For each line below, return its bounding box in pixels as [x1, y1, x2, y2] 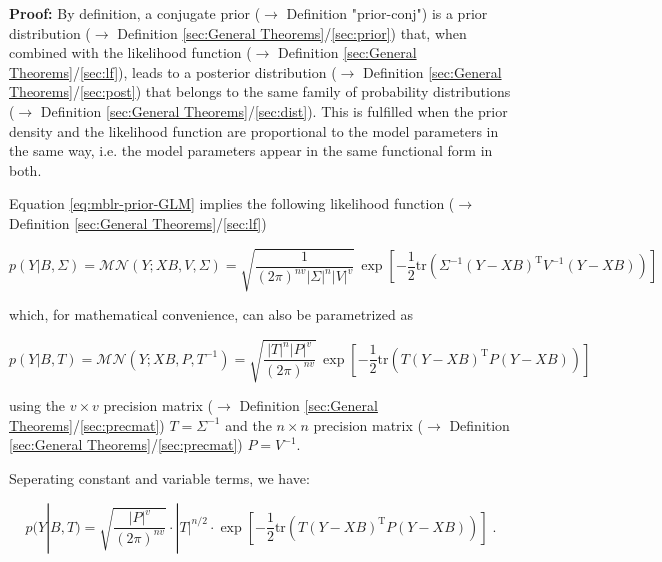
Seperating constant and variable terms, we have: [9, 468, 310, 488]
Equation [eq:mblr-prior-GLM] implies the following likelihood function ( [9, 193, 455, 214]
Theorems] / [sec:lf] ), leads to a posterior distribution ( [9, 61, 337, 82]
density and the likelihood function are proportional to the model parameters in [9, 120, 499, 141]
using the [9, 395, 66, 416]
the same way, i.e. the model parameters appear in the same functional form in [9, 140, 493, 161]
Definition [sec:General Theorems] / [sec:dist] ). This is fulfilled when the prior [40, 100, 508, 121]
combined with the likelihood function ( [9, 42, 252, 63]
